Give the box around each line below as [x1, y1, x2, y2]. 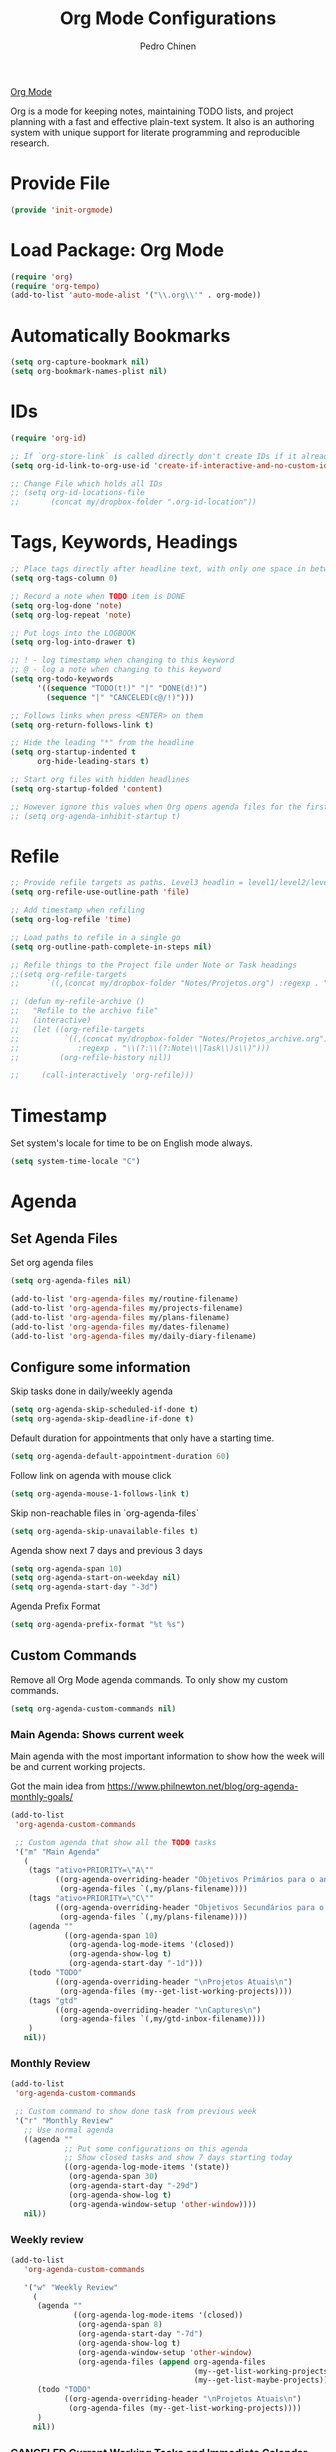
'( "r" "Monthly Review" [14, 2115, 114, 2126]
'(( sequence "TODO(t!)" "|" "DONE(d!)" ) [36, 683, 208, 693]
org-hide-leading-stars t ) [36, 757, 150, 767]
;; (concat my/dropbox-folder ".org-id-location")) [10, 497, 257, 507]
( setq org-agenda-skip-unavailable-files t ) [10, 1526, 199, 1536]
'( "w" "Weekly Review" [23, 2282, 118, 2292]
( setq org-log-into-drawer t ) [10, 637, 137, 647]
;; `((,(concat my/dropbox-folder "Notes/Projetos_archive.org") [10, 1033, 329, 1044]
